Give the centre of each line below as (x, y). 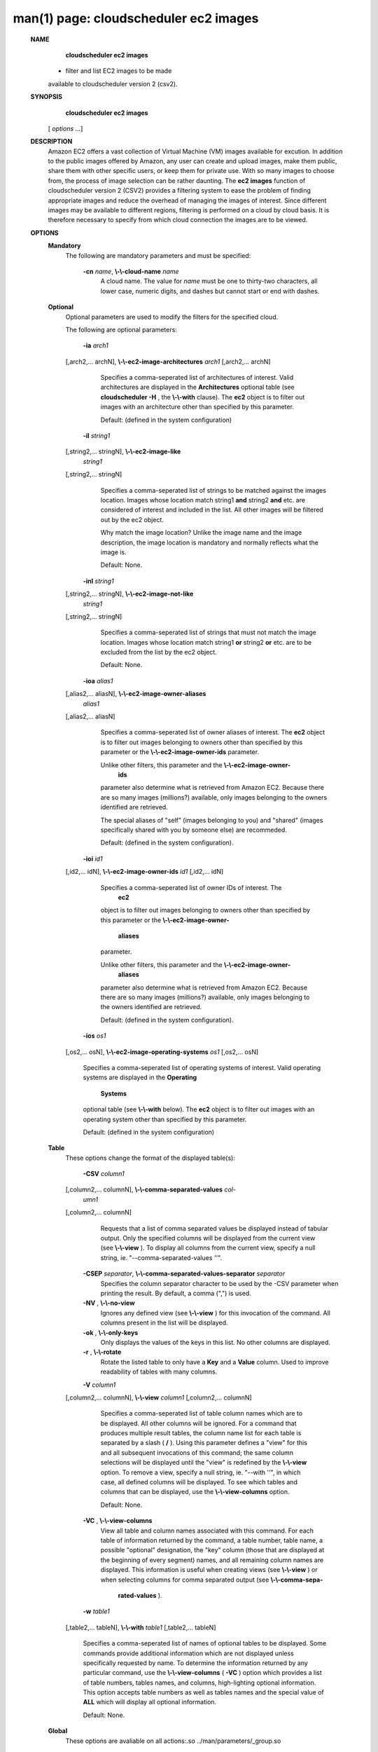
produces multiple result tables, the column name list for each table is (201, 1433)
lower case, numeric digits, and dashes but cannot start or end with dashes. (210, 291)
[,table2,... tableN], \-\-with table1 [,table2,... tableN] (141, 1627)
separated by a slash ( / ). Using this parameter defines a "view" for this (204, 1443)
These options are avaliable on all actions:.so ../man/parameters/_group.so (173, 1741)
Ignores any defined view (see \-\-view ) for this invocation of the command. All (215, 1313)
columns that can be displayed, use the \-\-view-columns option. (195, 1492)
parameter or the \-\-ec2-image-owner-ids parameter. (180, 752)
